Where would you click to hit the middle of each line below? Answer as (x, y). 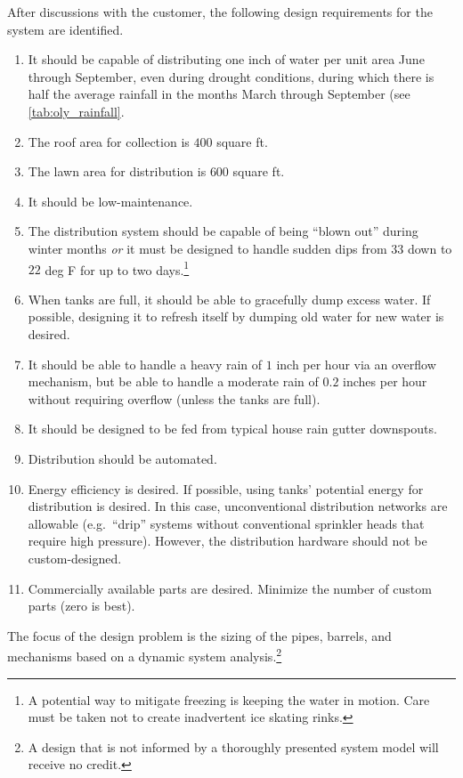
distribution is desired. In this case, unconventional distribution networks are (238, 506)
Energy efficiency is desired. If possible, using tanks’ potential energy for (226, 488)
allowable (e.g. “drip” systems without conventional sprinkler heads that (226, 523)
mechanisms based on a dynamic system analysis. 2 (145, 655)
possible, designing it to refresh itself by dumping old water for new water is (236, 316)
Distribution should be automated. (122, 458)
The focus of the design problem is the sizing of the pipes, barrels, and (199, 635)
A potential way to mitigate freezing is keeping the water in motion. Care (229, 699)
